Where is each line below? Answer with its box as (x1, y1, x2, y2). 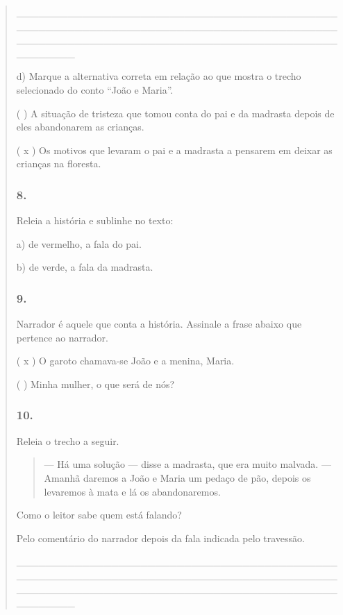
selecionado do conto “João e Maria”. (16, 82, 174, 96)
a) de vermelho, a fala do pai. (16, 236, 142, 251)
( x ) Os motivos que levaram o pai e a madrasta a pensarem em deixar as (16, 142, 333, 157)
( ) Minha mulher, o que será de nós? (16, 376, 175, 391)
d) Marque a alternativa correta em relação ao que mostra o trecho (16, 69, 301, 83)
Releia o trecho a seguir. (16, 433, 119, 448)
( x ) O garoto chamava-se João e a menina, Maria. (16, 353, 235, 368)
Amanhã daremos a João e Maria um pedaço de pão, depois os (44, 470, 311, 485)
